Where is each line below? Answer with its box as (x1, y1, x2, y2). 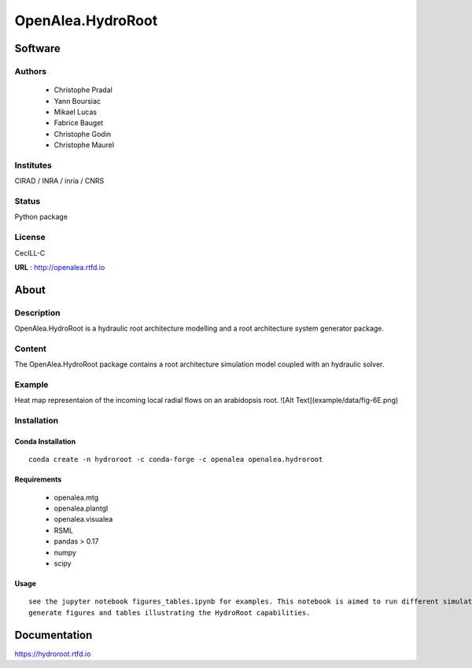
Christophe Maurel (53, 140, 114, 149)
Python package (14, 212, 68, 222)
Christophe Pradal (53, 85, 113, 94)
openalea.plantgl (53, 504, 109, 513)
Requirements (14, 474, 62, 484)
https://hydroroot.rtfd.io (14, 649, 91, 659)
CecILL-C (14, 248, 46, 257)
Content (14, 343, 47, 354)
